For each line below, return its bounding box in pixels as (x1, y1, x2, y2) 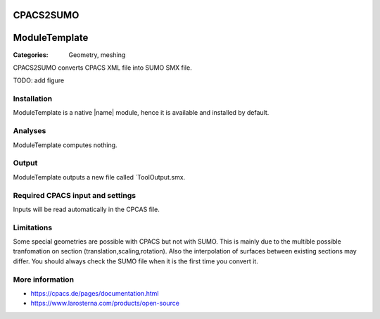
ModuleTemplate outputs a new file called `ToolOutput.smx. (13, 173, 186, 181)
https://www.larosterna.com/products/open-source (30, 299, 179, 308)
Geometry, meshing (68, 50, 126, 59)
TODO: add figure (13, 76, 65, 85)
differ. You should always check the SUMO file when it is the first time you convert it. (13, 257, 258, 265)
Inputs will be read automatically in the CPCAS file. (13, 205, 160, 213)
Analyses (13, 126, 46, 136)
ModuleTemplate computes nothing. (13, 141, 118, 149)
